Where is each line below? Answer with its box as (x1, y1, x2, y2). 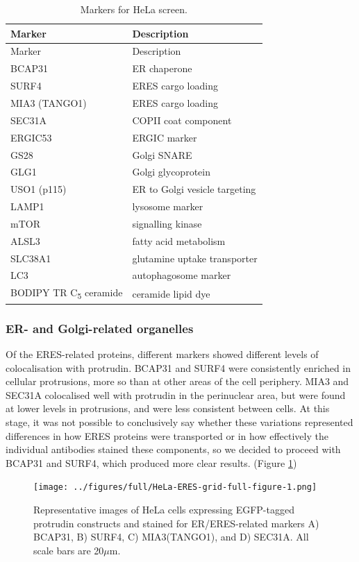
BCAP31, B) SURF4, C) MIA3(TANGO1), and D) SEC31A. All (33, 529, 309, 544)
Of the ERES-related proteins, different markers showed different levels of (6, 347, 319, 361)
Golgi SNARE (132, 147, 192, 162)
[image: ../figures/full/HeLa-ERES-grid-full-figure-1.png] (33, 482, 317, 493)
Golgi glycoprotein (132, 164, 210, 179)
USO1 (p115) (10, 182, 67, 196)
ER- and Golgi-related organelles (6, 319, 194, 337)
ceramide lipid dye (132, 286, 210, 300)
